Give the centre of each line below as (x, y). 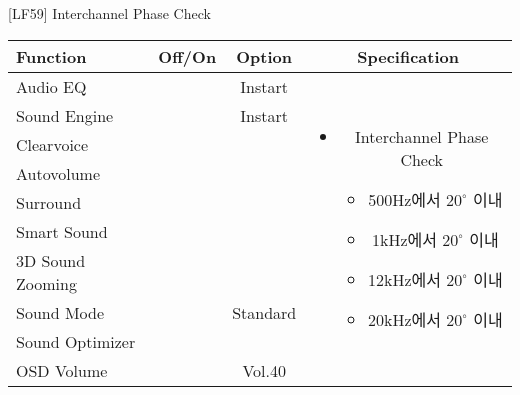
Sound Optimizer (76, 341)
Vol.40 (264, 370)
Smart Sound (62, 231)
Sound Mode (60, 312)
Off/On (187, 56)
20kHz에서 (404, 320)
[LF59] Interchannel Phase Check (109, 13)
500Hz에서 (404, 200)
